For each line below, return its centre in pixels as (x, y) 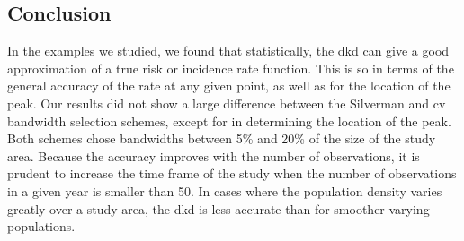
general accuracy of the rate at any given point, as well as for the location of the (229, 86)
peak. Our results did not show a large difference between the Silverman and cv (227, 103)
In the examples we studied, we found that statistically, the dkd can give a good (228, 51)
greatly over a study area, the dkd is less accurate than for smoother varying (219, 208)
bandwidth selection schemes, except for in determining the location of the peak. (229, 120)
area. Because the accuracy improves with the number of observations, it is (214, 155)
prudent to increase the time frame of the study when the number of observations (232, 173)
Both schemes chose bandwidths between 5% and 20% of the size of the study (222, 138)
